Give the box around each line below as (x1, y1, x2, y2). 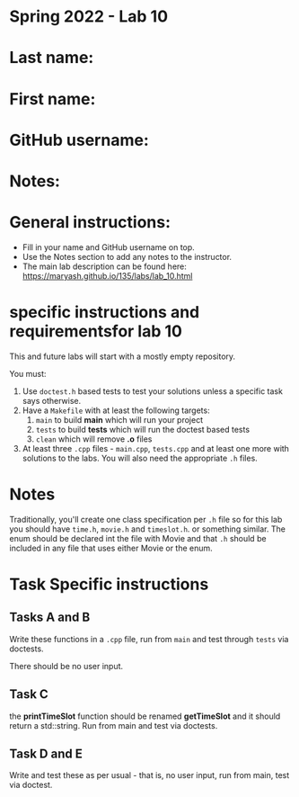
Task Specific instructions (9, 574, 209, 595)
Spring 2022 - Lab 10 (9, 6, 169, 27)
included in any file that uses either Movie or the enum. (9, 542, 213, 553)
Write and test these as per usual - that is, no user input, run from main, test (9, 770, 290, 781)
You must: (9, 368, 47, 379)
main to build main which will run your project (35, 414, 204, 425)
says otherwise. (22, 395, 82, 406)
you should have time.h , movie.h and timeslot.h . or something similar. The (9, 524, 286, 534)
